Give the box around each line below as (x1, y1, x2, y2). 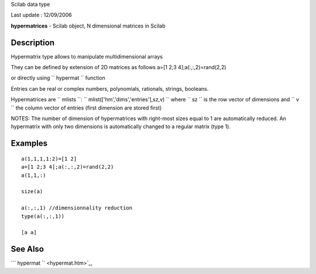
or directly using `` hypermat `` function (11, 74, 105, 81)
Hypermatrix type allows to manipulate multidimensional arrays (11, 53, 163, 60)
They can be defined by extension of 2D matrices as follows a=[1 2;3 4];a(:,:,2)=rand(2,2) (11, 64, 226, 71)
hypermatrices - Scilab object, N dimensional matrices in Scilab (11, 22, 166, 29)
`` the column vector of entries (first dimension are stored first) (11, 104, 162, 111)
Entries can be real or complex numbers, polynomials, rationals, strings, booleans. (11, 85, 209, 92)
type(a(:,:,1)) (21, 213, 65, 220)
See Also (11, 244, 44, 254)
